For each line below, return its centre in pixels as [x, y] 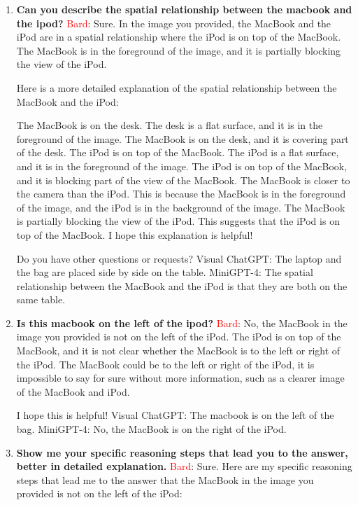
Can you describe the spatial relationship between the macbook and [184, 9]
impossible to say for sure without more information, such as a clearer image [180, 378]
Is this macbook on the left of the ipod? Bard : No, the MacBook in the [182, 323]
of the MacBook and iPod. [73, 391]
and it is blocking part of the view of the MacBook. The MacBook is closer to [183, 180]
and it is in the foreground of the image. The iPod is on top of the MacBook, [182, 166]
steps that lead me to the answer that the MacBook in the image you [165, 479]
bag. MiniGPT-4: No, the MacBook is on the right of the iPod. [151, 429]
